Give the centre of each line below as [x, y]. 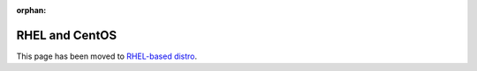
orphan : [31, 10]
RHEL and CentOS [67, 35]
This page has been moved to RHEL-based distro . [107, 56]
